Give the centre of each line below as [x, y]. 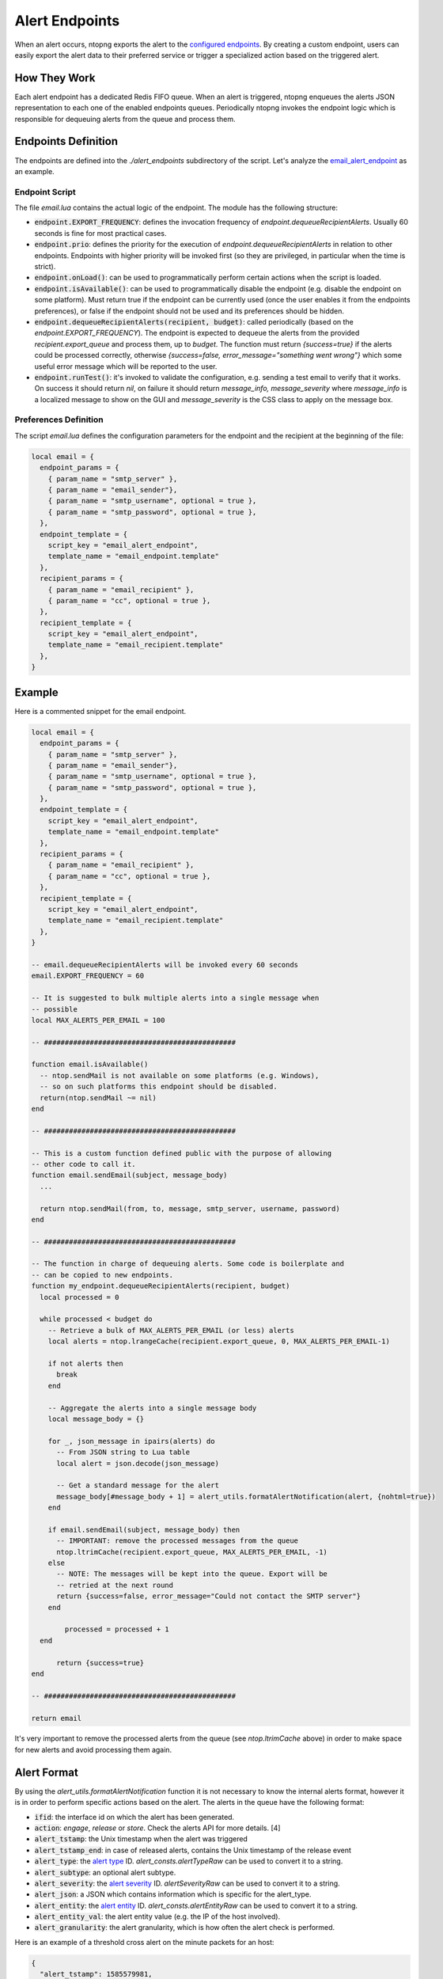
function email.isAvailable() [90, 1064]
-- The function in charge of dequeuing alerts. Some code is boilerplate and [187, 1264]
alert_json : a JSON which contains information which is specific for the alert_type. [173, 1894]
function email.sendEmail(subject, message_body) [129, 1175]
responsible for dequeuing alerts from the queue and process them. [125, 119]
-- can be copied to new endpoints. [102, 1275]
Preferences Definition [59, 420]
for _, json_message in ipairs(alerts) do [131, 1441]
